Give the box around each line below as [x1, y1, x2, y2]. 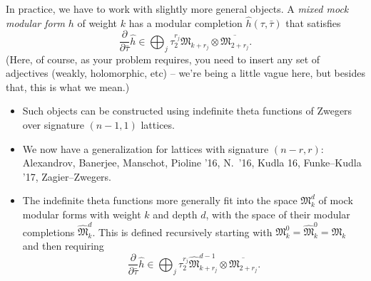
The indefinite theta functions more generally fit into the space [22, 193, 298, 208]
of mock [318, 193, 353, 208]
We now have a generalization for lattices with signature [22, 141, 269, 156]
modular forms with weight [22, 207, 141, 222]
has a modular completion [128, 15, 243, 30]
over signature [22, 117, 84, 132]
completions [22, 224, 75, 239]
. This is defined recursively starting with [92, 224, 273, 239]
